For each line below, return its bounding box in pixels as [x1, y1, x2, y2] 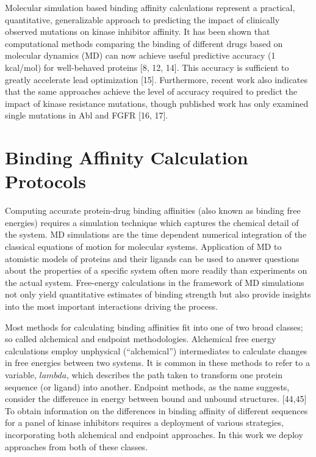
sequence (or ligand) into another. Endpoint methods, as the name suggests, [5, 380, 290, 393]
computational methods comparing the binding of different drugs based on [5, 37, 283, 49]
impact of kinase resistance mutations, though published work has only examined [5, 97, 309, 109]
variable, [5, 368, 37, 381]
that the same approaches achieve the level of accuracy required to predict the [5, 85, 298, 98]
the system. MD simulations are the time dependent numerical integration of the [5, 228, 307, 241]
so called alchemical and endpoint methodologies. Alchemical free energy [5, 332, 276, 345]
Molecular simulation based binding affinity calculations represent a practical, [5, 1, 295, 13]
